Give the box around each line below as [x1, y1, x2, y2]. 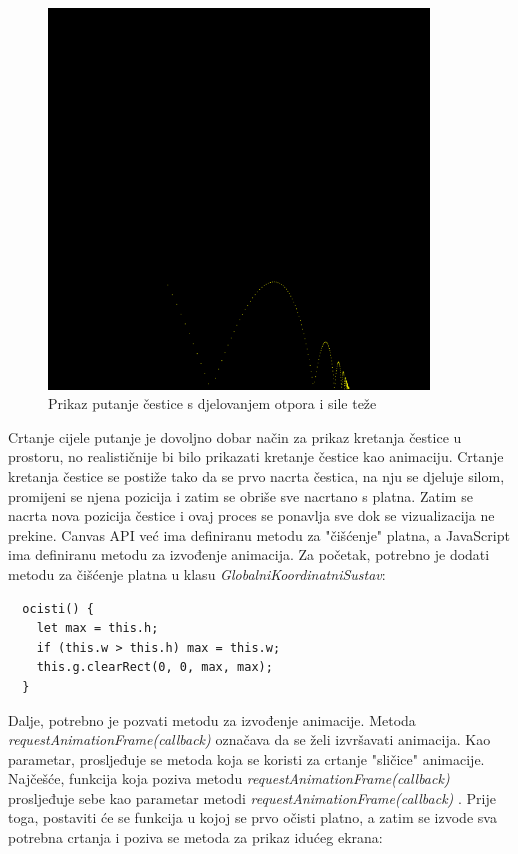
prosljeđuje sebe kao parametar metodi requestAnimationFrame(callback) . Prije [8, 787, 496, 808]
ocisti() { [22, 601, 94, 616]
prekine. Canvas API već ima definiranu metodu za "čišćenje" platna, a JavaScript [8, 524, 510, 545]
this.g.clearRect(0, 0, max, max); [36, 660, 273, 675]
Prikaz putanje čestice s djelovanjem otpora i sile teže [48, 393, 377, 414]
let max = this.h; [36, 621, 159, 636]
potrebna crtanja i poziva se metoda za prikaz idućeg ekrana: [8, 827, 383, 848]
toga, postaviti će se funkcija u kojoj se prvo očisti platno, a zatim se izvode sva [8, 807, 497, 828]
